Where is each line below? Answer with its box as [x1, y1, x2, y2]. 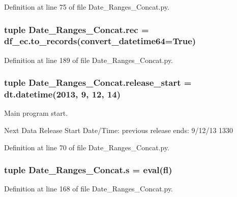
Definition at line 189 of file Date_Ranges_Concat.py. [4, 54, 173, 65]
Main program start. [4, 108, 68, 118]
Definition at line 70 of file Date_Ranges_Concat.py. [4, 142, 170, 152]
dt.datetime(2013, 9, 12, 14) [4, 88, 121, 101]
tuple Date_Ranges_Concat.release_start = [4, 76, 192, 89]
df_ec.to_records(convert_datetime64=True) [4, 35, 196, 47]
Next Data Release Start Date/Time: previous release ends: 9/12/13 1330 [4, 125, 233, 136]
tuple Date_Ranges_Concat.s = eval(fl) [4, 163, 172, 176]
